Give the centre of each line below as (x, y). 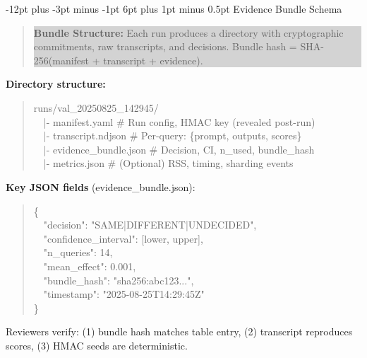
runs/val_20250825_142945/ (96, 107)
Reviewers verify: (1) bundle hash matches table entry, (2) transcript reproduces (179, 331)
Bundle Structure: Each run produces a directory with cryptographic (188, 32)
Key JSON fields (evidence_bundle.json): (101, 186)
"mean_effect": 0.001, (90, 266)
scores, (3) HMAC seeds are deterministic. (97, 345)
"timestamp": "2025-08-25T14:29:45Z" (124, 294)
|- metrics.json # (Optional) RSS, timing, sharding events (168, 163)
